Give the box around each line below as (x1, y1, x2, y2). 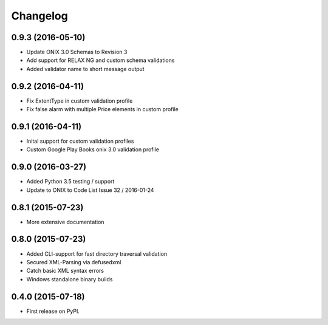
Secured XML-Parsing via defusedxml (26, 258, 121, 265)
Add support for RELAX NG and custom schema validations (26, 56, 175, 64)
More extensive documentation (26, 218, 104, 225)
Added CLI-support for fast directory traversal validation (26, 250, 168, 258)
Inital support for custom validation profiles (26, 137, 134, 145)
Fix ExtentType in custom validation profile (26, 97, 133, 104)
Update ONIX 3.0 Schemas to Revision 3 (26, 49, 128, 56)
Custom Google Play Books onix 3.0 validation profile (26, 146, 159, 153)
